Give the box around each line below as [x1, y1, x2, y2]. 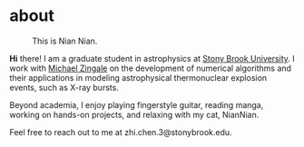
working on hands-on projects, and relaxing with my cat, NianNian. [9, 109, 260, 120]
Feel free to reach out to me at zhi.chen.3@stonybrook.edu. [9, 126, 233, 137]
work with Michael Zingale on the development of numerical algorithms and [9, 63, 292, 73]
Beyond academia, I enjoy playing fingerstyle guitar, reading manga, [9, 99, 264, 110]
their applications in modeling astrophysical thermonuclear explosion [9, 72, 268, 83]
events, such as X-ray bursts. [9, 82, 120, 93]
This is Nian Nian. [32, 35, 98, 46]
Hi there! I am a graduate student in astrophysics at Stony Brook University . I [9, 53, 295, 64]
